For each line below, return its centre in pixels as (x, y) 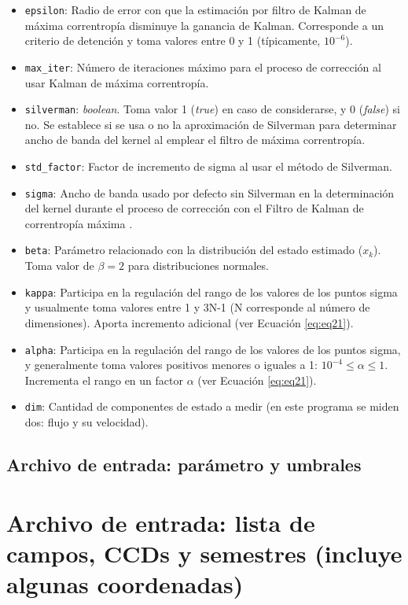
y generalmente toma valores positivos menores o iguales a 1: (171, 365)
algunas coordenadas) (125, 583)
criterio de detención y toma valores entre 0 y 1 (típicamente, (173, 41)
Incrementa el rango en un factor (104, 380)
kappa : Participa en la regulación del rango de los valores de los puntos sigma (211, 291)
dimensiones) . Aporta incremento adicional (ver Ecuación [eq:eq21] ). (189, 322)
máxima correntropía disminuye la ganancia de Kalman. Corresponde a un (204, 25)
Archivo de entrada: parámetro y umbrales (184, 465)
